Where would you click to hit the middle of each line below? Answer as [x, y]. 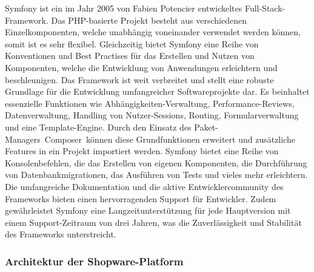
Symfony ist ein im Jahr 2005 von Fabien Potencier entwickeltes [124, 8]
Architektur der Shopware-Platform [94, 261]
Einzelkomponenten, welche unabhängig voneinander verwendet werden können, [153, 32]
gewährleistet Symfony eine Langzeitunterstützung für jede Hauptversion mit [148, 210]
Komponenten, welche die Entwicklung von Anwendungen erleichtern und [141, 67]
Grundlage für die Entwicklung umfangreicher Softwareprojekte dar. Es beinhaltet [157, 91]
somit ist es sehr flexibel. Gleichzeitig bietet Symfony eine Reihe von [132, 43]
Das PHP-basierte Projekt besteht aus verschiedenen [149, 20]
